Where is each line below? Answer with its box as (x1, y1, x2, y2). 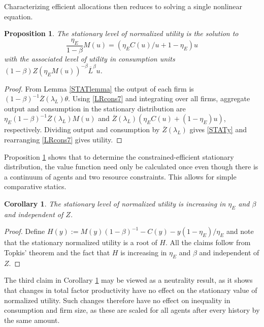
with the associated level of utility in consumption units (4, 53, 175, 64)
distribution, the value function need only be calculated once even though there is (4, 161, 258, 172)
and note (226, 226, 254, 236)
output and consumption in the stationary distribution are (4, 103, 186, 113)
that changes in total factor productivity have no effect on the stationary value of (4, 285, 257, 295)
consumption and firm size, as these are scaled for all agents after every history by (4, 305, 260, 315)
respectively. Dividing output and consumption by (4, 124, 160, 135)
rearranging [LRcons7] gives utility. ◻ (4, 134, 122, 145)
